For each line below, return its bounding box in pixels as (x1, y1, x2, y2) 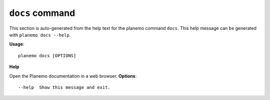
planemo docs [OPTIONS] (18, 53, 76, 58)
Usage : (9, 41, 24, 47)
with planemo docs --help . (9, 32, 71, 38)
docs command (9, 7, 75, 18)
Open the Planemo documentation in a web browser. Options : (9, 73, 137, 79)
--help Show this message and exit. (18, 85, 111, 90)
